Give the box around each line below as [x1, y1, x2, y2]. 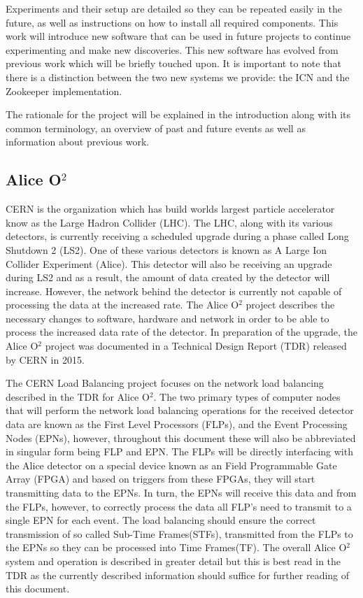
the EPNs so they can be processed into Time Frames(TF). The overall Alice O [6, 540, 347, 555]
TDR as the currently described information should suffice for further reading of [6, 567, 350, 582]
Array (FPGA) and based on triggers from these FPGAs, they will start [6, 471, 315, 486]
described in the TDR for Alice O [6, 389, 150, 404]
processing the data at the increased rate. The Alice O [6, 297, 239, 312]
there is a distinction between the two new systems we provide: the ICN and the [6, 69, 350, 84]
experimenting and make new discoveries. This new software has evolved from [6, 42, 339, 57]
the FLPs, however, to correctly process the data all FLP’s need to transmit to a [6, 499, 352, 513]
